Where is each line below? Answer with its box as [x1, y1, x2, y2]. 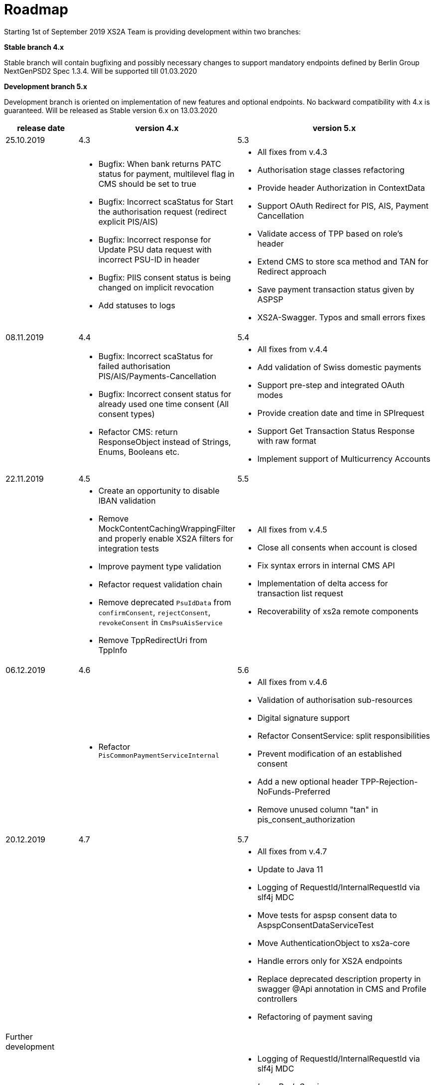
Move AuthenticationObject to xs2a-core [257, 938, 410, 948]
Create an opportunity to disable [98, 485, 220, 496]
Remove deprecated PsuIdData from [98, 597, 231, 607]
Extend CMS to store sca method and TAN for [257, 256, 429, 267]
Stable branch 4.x [4, 42, 64, 51]
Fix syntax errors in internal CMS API [257, 560, 395, 570]
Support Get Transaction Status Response [257, 425, 415, 436]
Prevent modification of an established [257, 748, 402, 759]
